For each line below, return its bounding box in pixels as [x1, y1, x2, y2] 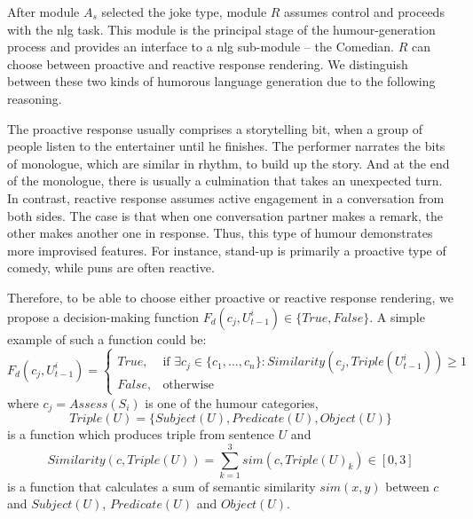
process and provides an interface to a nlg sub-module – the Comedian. [7, 37, 394, 56]
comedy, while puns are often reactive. [7, 258, 215, 277]
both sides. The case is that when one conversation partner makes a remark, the [7, 206, 443, 224]
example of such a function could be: [7, 329, 207, 348]
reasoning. [7, 89, 62, 107]
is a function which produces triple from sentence [7, 425, 274, 444]
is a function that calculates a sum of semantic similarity [7, 476, 316, 495]
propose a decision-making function [7, 307, 200, 326]
